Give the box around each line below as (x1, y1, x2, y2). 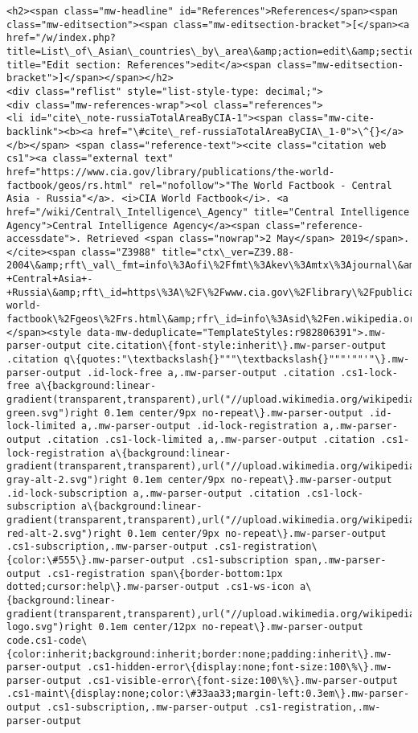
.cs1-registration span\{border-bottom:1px (47, 567, 283, 579)
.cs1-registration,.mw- (253, 702, 381, 714)
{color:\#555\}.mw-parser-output (6, 554, 185, 566)
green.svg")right (6, 407, 99, 419)
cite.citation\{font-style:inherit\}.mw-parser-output (87, 340, 387, 352)
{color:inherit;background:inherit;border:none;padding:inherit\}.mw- (6, 648, 392, 660)
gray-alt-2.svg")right (6, 473, 128, 485)
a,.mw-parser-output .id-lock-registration (81, 420, 318, 432)
